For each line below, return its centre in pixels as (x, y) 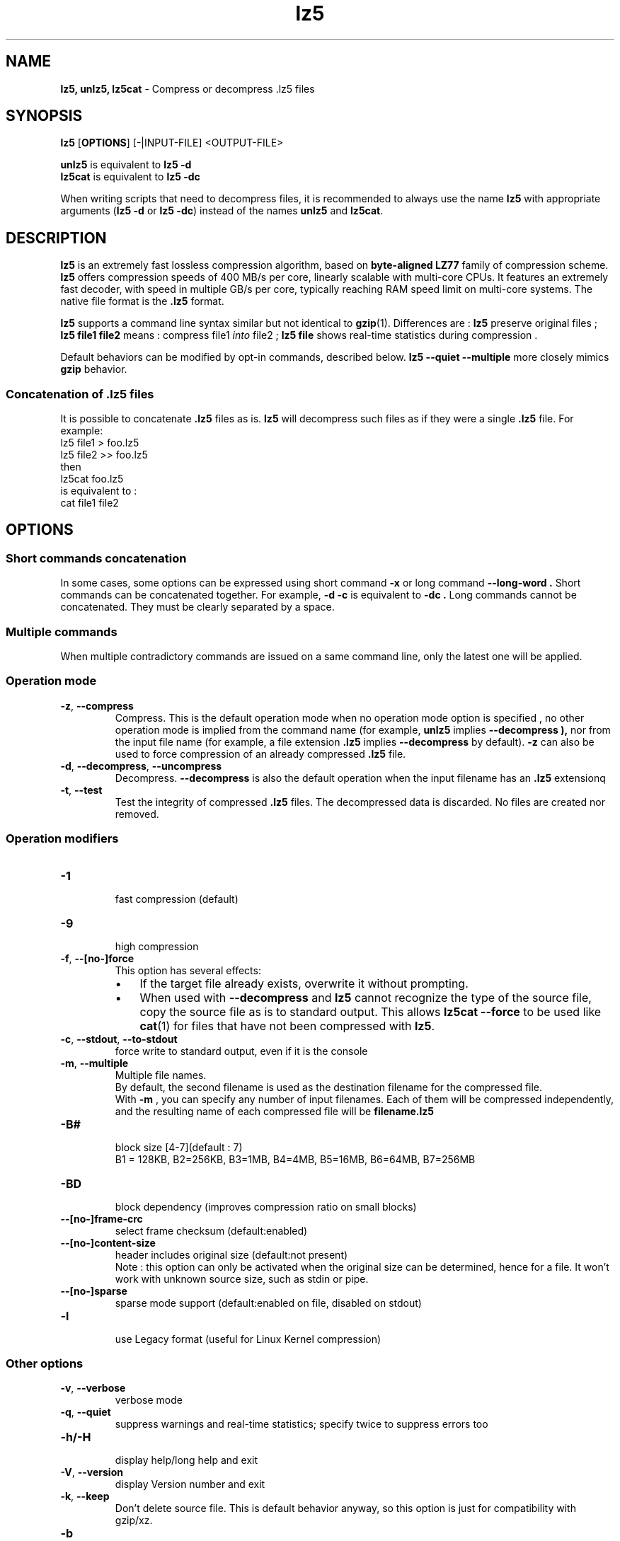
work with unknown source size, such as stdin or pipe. (242, 1279)
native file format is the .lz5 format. (142, 301)
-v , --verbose (93, 1388)
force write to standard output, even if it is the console (241, 1051)
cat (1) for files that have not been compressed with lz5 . (287, 1026)
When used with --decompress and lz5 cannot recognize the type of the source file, (366, 997)
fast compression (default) (177, 899)
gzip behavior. (94, 369)
